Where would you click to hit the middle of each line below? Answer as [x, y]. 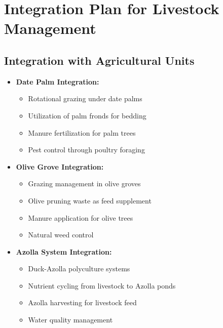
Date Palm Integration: [58, 81]
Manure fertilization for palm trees [82, 132]
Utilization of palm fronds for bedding [87, 115]
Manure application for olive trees [81, 217]
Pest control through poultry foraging [86, 150]
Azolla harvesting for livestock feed [82, 302]
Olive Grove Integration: [60, 166]
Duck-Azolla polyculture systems [79, 269]
